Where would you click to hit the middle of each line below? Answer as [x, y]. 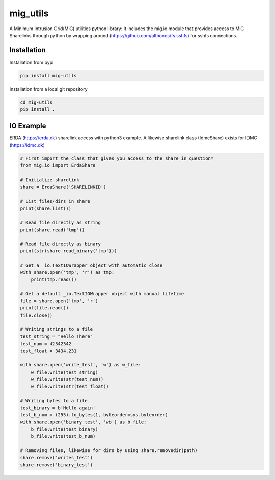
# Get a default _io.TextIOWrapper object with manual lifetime [102, 294]
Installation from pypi [32, 62]
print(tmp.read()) [54, 279]
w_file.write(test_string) [65, 372]
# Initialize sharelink [50, 180]
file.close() [36, 315]
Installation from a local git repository [48, 89]
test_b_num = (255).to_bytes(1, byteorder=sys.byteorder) [94, 415]
